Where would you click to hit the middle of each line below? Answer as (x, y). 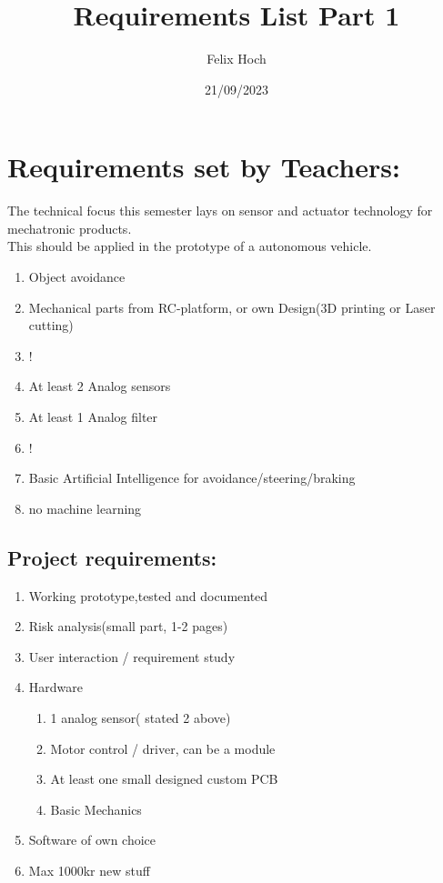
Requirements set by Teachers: (204, 167)
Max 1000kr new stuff (89, 870)
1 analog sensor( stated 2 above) (141, 717)
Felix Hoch (237, 59)
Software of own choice (92, 840)
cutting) (51, 325)
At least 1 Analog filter (93, 416)
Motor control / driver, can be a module (163, 748)
